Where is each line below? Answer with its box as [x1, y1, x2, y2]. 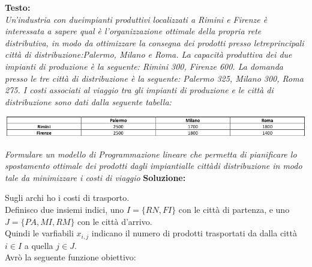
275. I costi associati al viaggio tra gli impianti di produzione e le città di [5, 84, 274, 96]
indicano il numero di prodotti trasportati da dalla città [91, 227, 297, 239]
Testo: [5, 1, 31, 13]
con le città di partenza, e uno [178, 203, 290, 215]
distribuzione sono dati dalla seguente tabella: [5, 95, 172, 108]
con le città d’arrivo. [77, 215, 152, 227]
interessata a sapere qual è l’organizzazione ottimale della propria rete [5, 25, 262, 37]
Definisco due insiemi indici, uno [5, 203, 124, 215]
